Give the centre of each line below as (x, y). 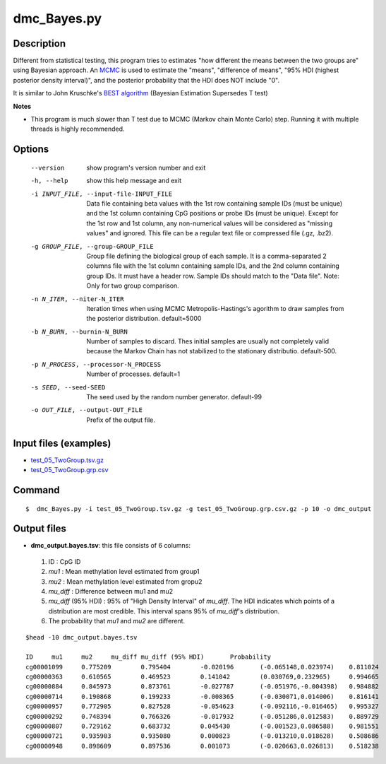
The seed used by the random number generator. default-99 (174, 397)
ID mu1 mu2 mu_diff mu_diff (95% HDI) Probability (149, 657)
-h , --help (49, 181)
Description (40, 43)
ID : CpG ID (65, 561)
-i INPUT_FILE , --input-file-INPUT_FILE (102, 194)
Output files (40, 529)
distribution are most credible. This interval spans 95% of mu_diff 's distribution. (164, 611)
